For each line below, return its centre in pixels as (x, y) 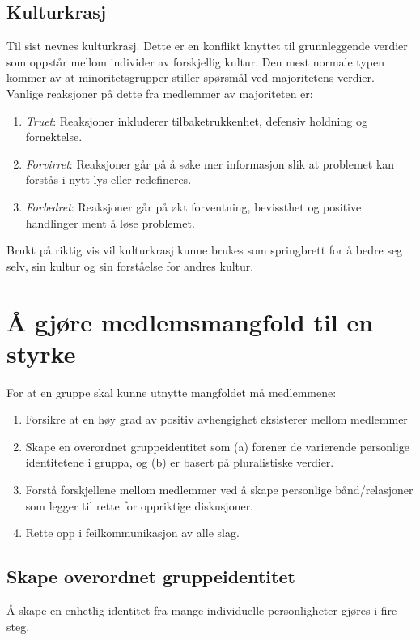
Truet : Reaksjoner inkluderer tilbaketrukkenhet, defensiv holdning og (196, 120)
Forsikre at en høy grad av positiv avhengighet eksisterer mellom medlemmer (216, 419)
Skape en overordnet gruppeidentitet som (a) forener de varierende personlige (217, 446)
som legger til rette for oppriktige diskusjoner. (140, 505)
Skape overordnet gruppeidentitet (151, 576)
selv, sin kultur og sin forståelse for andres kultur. (130, 265)
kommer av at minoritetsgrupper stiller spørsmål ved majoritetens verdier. (191, 77)
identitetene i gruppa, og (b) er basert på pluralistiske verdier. (180, 462)
